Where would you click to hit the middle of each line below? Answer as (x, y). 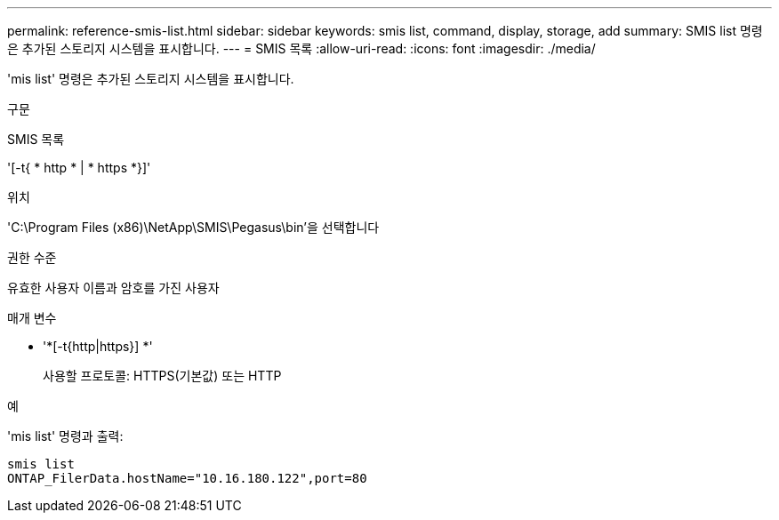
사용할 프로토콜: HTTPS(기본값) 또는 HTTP (162, 376)
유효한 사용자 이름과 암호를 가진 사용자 (113, 288)
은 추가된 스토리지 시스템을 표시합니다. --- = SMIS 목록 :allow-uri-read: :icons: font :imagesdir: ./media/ (301, 48)
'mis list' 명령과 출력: (65, 436)
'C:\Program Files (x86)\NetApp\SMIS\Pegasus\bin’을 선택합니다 (193, 227)
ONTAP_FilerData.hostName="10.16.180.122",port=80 (187, 478)
